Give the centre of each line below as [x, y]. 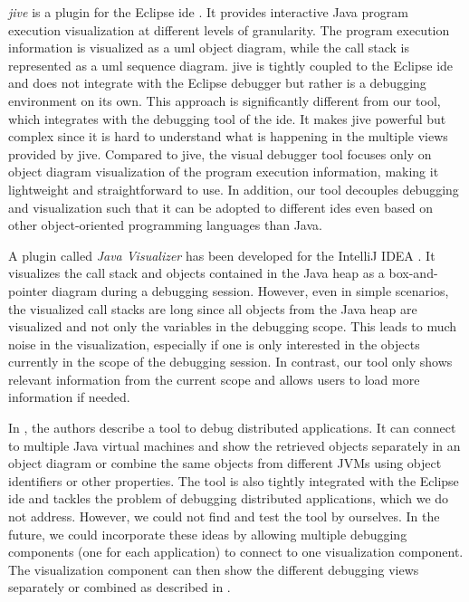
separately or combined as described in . [120, 587]
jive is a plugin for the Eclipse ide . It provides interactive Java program [208, 12]
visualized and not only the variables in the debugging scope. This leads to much [233, 326]
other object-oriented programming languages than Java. [165, 225]
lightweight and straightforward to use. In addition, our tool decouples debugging [234, 189]
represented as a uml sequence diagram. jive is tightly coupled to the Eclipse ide [231, 65]
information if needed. [69, 397]
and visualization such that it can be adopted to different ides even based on [220, 207]
